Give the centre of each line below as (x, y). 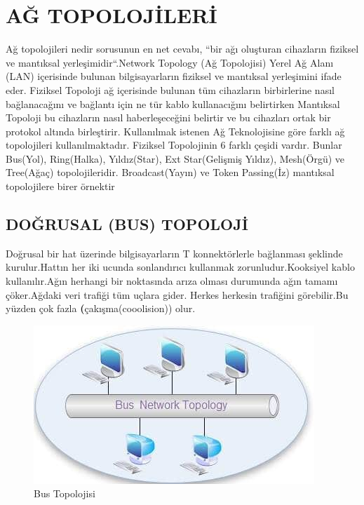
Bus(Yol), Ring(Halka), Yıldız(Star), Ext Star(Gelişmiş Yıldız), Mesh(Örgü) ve (175, 158)
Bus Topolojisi (65, 493)
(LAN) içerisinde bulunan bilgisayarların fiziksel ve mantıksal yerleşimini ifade (174, 76)
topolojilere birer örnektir (60, 186)
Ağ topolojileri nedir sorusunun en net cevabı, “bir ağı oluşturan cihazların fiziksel (182, 49)
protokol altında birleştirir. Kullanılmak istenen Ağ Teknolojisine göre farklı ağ (175, 131)
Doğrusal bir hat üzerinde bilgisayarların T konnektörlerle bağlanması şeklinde (174, 253)
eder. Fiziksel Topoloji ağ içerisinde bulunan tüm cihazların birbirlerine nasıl (170, 89)
